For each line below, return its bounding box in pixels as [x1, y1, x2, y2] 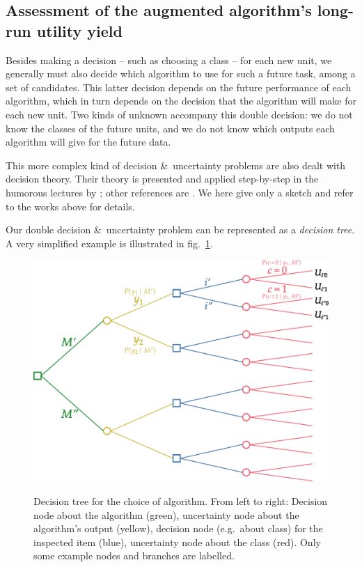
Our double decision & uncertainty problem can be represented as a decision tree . [6, 222, 355, 237]
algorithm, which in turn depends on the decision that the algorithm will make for [6, 93, 356, 108]
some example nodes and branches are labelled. [33, 548, 235, 563]
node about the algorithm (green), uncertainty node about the [33, 507, 299, 522]
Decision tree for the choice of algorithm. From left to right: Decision [33, 493, 328, 508]
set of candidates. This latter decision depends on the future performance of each [6, 79, 352, 94]
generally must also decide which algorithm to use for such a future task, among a [6, 66, 356, 81]
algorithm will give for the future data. [6, 134, 171, 149]
